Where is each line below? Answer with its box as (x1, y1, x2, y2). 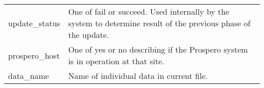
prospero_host (8, 49, 60, 61)
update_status (8, 17, 60, 29)
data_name (8, 70, 49, 81)
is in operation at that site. (68, 55, 164, 67)
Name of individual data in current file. (68, 70, 208, 81)
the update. (68, 29, 109, 40)
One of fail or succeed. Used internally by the (68, 6, 229, 17)
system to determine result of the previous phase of (68, 17, 251, 29)
